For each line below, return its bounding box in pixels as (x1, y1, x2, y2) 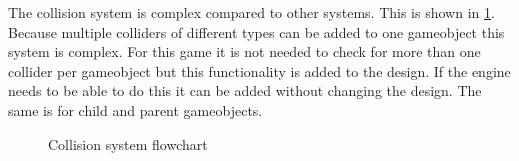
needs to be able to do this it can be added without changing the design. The (8, 80, 482, 101)
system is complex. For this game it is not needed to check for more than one (8, 41, 481, 62)
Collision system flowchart (48, 133, 208, 154)
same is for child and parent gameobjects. (8, 99, 263, 120)
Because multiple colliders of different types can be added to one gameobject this (8, 21, 505, 42)
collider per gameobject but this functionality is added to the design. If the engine (8, 60, 511, 81)
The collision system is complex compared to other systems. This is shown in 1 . (8, 2, 495, 22)
